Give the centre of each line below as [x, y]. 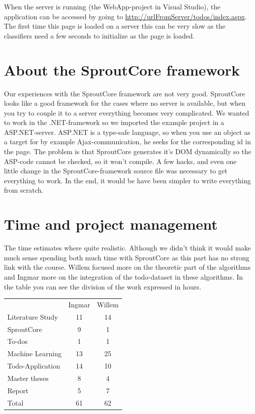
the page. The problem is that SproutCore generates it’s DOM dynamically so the [128, 151]
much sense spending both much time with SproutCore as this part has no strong [127, 257]
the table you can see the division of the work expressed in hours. [103, 286]
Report [18, 390]
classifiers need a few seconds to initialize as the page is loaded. [99, 35]
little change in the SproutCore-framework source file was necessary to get [116, 171]
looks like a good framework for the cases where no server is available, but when [125, 103]
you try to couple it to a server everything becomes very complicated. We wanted [127, 112]
